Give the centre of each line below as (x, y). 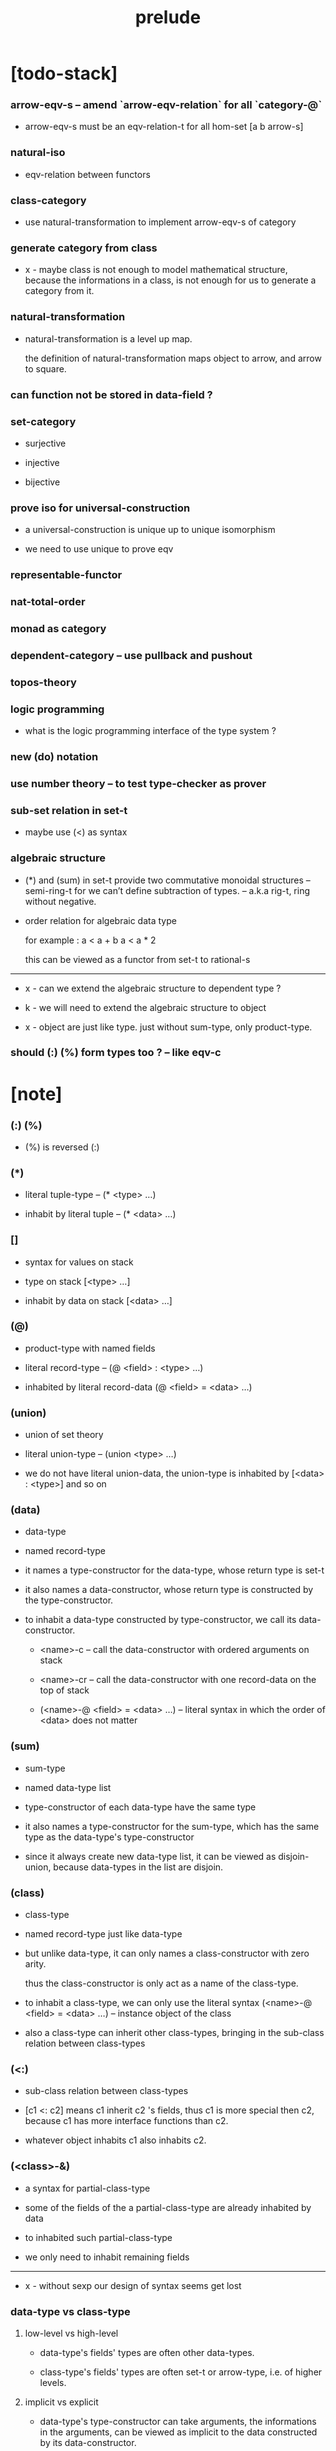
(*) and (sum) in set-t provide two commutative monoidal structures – (167, 880)
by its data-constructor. (88, 2442)
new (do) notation (54, 757)
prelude (168, 17)
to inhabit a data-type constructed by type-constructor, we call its (160, 1620)
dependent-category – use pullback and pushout (131, 655)
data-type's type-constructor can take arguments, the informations (178, 2421)
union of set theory (64, 1435)
